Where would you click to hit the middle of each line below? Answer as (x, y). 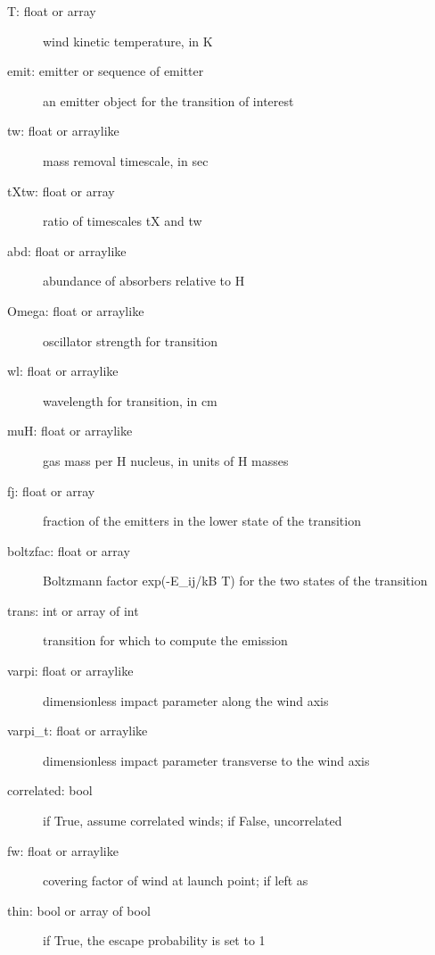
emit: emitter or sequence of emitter (106, 71)
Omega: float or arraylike (76, 310)
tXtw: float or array (61, 191)
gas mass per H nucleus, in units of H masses (166, 460)
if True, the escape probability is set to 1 (154, 940)
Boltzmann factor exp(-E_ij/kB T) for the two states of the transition (235, 581)
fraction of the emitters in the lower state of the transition (202, 521)
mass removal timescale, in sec (126, 160)
